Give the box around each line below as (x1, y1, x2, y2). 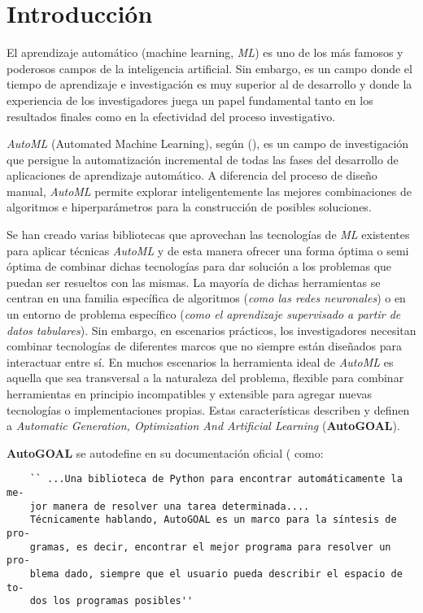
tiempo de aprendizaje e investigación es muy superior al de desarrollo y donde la (7, 76, 412, 93)
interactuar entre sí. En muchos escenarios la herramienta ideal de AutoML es (7, 353, 394, 370)
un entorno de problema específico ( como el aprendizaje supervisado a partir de (7, 306, 401, 323)
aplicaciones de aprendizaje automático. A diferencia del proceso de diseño (7, 167, 377, 184)
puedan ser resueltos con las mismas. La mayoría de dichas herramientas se (7, 273, 381, 290)
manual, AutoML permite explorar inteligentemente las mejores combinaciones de (7, 182, 412, 199)
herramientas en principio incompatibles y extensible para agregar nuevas (7, 385, 372, 402)
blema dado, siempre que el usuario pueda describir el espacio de (29, 567, 403, 580)
